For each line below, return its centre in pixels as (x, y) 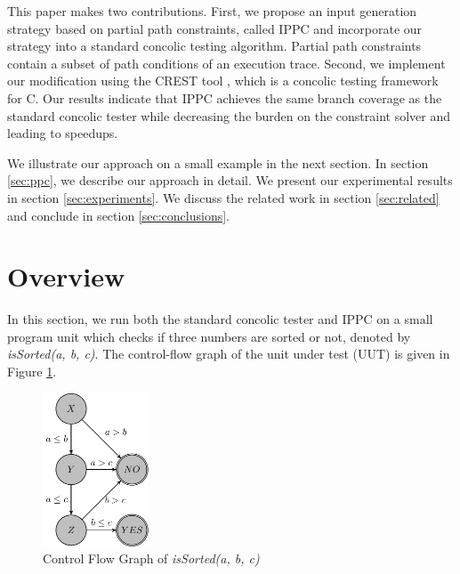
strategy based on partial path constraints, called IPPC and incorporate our (215, 28)
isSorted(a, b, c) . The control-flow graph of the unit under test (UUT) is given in (229, 354)
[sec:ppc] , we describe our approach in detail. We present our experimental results (230, 180)
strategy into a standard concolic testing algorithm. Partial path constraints (214, 46)
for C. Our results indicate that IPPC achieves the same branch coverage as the (225, 97)
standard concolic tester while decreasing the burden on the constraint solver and (229, 115)
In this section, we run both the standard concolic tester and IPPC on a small (220, 319)
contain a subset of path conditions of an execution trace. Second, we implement (226, 63)
